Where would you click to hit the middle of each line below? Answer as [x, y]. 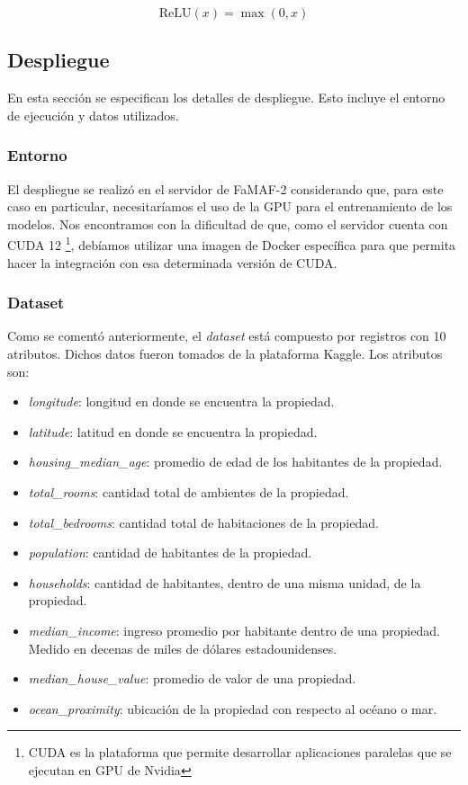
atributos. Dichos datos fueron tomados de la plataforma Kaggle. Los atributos [225, 354]
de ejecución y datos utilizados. [93, 115]
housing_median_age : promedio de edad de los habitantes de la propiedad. [235, 462]
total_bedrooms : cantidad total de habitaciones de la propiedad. [203, 522]
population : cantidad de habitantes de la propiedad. [170, 553]
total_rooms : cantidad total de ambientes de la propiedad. [189, 492]
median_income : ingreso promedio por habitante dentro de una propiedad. [234, 630]
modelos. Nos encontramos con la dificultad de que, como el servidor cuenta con [228, 223]
